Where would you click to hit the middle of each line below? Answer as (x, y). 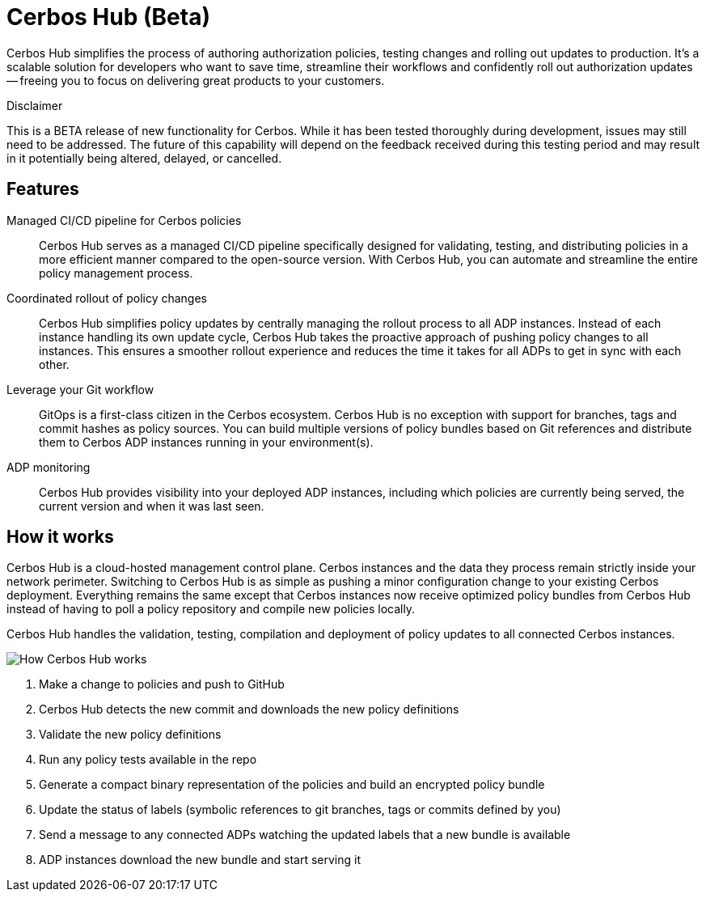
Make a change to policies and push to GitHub (162, 684)
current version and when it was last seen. (152, 506)
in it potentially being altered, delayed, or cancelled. (144, 158)
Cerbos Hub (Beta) (108, 17)
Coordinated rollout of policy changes (107, 298)
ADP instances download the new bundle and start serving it (200, 860)
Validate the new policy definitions (130, 735)
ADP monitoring (49, 467)
